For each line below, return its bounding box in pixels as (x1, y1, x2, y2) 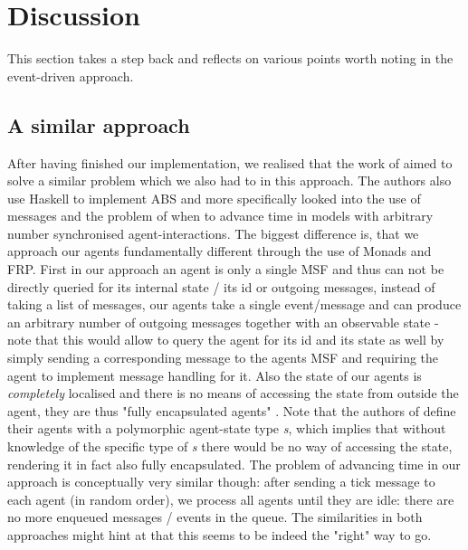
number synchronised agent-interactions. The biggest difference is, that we (7, 223, 419, 242)
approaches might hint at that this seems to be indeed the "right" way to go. (7, 525, 432, 544)
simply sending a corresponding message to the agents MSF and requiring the (7, 348, 439, 367)
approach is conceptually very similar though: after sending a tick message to (7, 472, 435, 491)
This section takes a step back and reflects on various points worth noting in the (7, 49, 454, 68)
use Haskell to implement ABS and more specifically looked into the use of (7, 188, 421, 207)
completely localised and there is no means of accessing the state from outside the (7, 384, 459, 403)
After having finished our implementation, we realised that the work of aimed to (7, 153, 453, 172)
